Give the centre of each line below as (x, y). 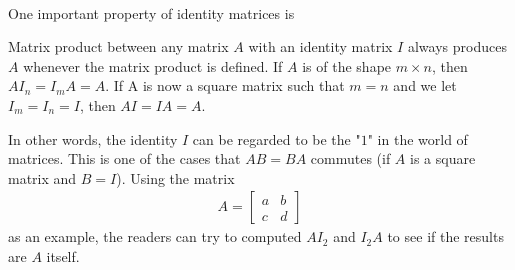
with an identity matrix (320, 46)
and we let (425, 85)
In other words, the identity (93, 138)
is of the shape (347, 65)
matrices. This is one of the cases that (124, 158)
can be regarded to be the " (276, 138)
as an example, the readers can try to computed (155, 236)
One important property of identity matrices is (151, 12)
